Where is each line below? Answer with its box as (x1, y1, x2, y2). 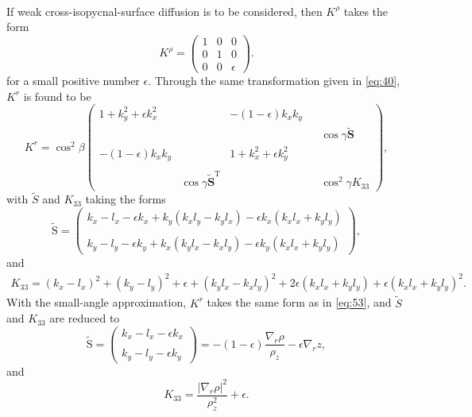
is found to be (23, 87, 91, 104)
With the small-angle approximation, (6, 294, 187, 311)
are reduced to (49, 310, 120, 326)
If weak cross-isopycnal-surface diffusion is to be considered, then (6, 2, 323, 19)
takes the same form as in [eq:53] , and (207, 294, 392, 311)
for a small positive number (6, 71, 140, 88)
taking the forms (85, 191, 166, 207)
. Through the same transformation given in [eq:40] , (148, 71, 400, 88)
